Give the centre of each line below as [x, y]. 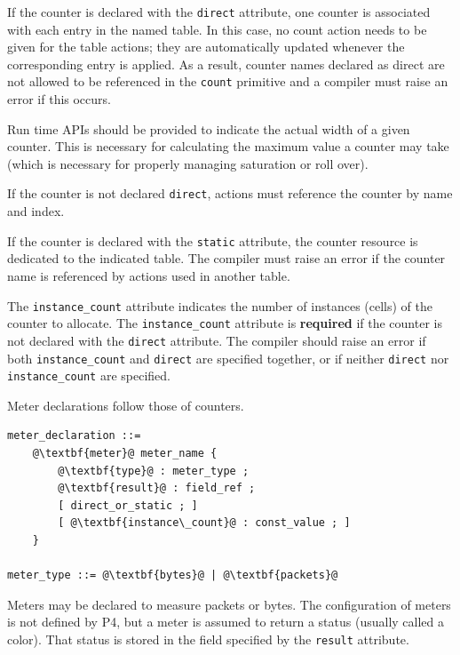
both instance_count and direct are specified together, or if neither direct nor [228, 358]
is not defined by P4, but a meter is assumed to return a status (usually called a [226, 622]
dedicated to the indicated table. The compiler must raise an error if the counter [226, 258]
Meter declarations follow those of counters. [126, 405]
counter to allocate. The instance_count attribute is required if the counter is [225, 323]
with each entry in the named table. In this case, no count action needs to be [217, 29]
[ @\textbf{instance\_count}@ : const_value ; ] [204, 523]
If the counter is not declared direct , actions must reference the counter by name [230, 193]
